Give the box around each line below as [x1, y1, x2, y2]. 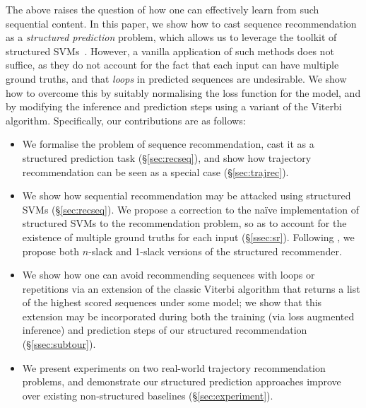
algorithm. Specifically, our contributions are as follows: [6, 112, 246, 127]
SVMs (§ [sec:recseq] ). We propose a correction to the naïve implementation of [22, 202, 360, 216]
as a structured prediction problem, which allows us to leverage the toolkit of [6, 30, 337, 45]
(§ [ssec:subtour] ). [22, 337, 96, 351]
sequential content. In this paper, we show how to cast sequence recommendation [6, 16, 357, 30]
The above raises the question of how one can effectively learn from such [6, 2, 319, 16]
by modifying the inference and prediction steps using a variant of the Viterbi [6, 99, 342, 114]
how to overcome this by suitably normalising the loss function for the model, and [6, 85, 361, 100]
